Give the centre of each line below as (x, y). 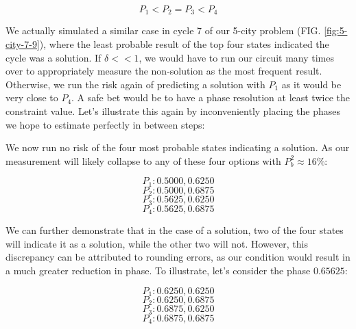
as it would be (311, 84)
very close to (32, 97)
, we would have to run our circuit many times (237, 57)
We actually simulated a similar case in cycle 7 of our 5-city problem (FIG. (163, 30)
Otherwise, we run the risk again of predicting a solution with (135, 84)
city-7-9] (23, 44)
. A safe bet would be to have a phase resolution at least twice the (211, 97)
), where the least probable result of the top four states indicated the (184, 44)
